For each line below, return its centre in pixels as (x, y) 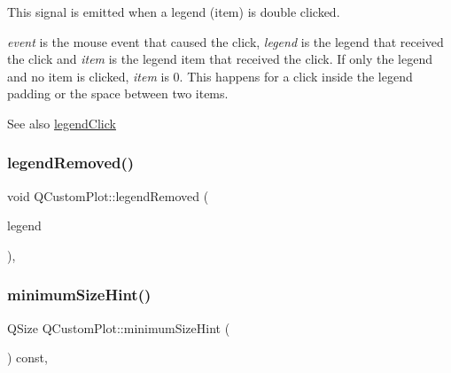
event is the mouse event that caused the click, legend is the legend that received (225, 41)
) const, (27, 357)
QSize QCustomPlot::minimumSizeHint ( (119, 327)
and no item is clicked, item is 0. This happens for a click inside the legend (210, 76)
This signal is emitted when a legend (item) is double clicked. (174, 12)
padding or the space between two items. (118, 93)
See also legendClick (62, 123)
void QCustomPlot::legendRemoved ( (108, 195)
